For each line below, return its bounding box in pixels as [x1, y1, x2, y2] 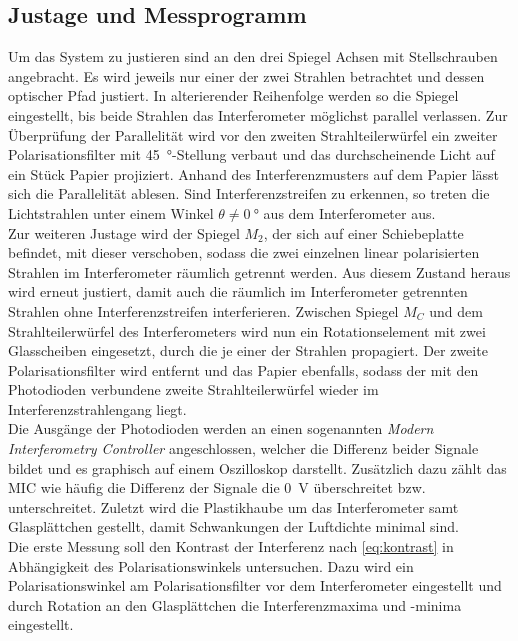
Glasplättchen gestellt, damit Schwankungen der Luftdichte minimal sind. [8, 516, 459, 537]
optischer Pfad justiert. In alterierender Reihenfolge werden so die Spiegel [8, 85, 459, 106]
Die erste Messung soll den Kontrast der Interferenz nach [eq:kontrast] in [8, 536, 454, 557]
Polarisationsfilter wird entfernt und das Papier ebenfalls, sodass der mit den [8, 359, 479, 380]
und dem [429, 300, 483, 321]
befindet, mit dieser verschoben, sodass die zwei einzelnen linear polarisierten [8, 242, 480, 263]
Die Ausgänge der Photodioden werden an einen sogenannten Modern [8, 418, 434, 439]
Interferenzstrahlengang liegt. [8, 398, 187, 419]
